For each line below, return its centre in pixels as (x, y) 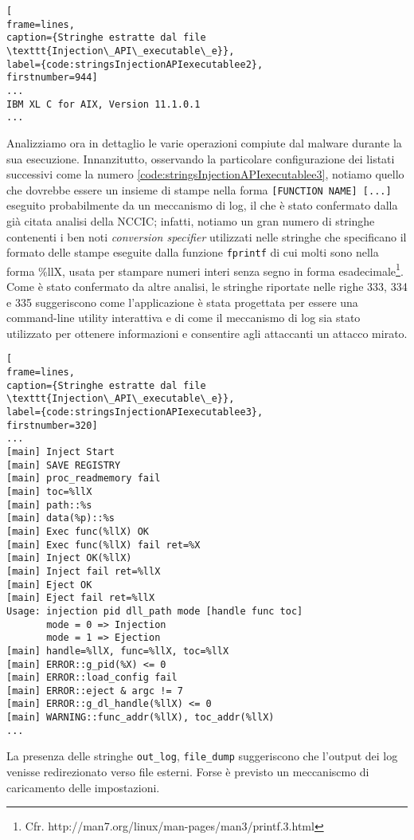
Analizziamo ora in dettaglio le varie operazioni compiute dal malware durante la (204, 142)
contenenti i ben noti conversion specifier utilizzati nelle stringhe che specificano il (207, 236)
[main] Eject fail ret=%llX (81, 598)
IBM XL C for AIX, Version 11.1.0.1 (103, 104)
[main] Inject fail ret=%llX (84, 571)
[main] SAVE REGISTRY (64, 465)
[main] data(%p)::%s (61, 518)
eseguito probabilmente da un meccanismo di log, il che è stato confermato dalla (202, 205)
